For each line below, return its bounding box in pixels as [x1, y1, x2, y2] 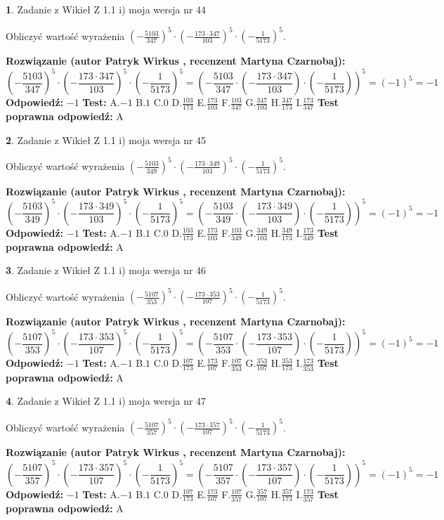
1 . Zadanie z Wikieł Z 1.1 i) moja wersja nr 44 [6, 2, 207, 16]
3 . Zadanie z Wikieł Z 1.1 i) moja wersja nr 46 [6, 263, 207, 278]
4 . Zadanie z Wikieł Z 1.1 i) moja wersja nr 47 [6, 394, 207, 408]
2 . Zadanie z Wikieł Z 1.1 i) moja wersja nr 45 [6, 132, 207, 147]
